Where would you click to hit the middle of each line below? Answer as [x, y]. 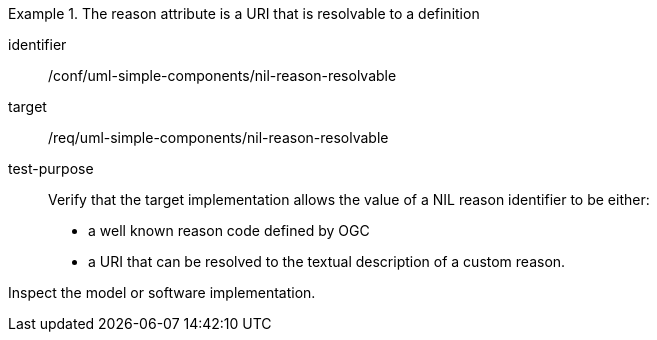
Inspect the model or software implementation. [162, 292]
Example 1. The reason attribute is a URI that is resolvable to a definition [244, 13]
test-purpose [51, 168]
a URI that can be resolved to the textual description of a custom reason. [327, 261]
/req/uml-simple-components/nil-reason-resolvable [218, 137]
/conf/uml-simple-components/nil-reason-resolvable [222, 75]
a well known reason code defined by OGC [229, 230]
